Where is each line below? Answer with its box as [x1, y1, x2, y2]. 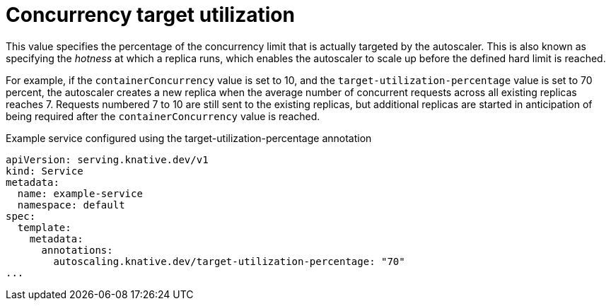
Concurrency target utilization [6, 3, 295, 27]
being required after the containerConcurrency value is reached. [6, 110, 320, 122]
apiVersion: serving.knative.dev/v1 [6, 153, 209, 165]
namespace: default [17, 199, 125, 211]
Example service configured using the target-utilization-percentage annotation [6, 131, 372, 144]
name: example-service [17, 187, 143, 199]
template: [17, 221, 71, 233]
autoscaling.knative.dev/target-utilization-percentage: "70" [53, 255, 405, 267]
